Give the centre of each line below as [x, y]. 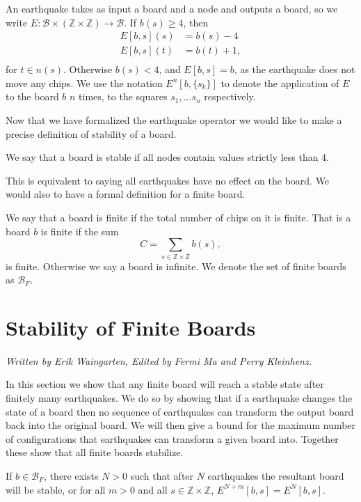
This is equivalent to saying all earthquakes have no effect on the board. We [168, 180]
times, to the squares [123, 96]
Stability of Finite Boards [131, 327]
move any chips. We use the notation [84, 83]
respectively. [230, 96]
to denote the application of [280, 83]
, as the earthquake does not [295, 69]
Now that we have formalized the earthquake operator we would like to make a [174, 120]
